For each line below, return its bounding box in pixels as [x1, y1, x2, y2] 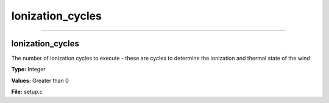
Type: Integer [11, 66, 46, 73]
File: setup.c [11, 88, 43, 96]
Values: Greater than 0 [11, 77, 69, 84]
